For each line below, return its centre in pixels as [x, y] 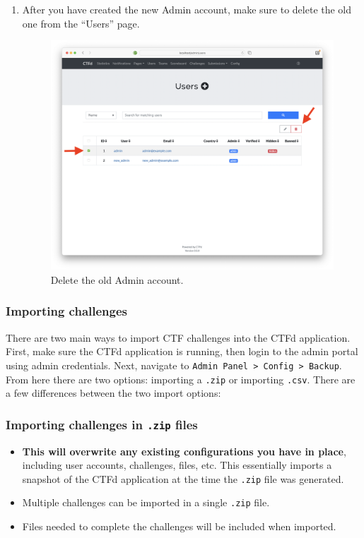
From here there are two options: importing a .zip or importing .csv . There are [181, 379]
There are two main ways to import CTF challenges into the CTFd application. [178, 337]
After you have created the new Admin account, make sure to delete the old [187, 9]
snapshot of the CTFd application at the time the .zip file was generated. [183, 478]
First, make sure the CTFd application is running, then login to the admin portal [182, 351]
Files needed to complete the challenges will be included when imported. [179, 526]
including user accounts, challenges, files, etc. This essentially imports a [177, 465]
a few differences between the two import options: [113, 393]
